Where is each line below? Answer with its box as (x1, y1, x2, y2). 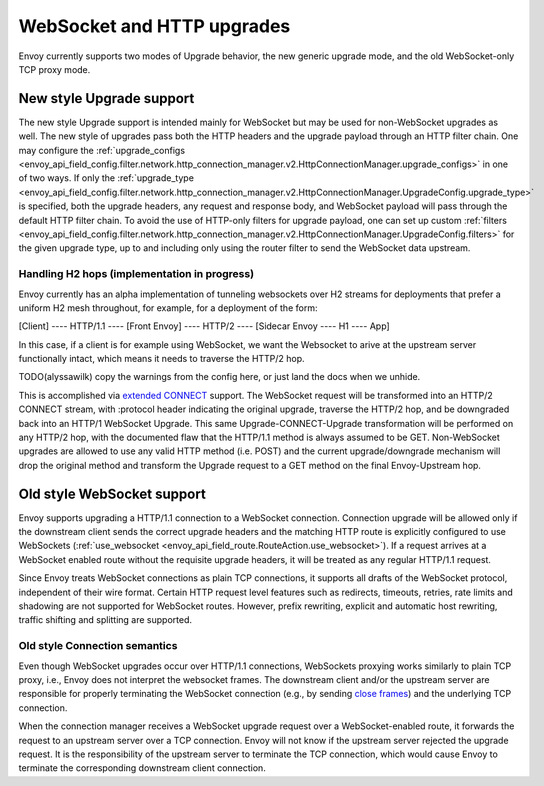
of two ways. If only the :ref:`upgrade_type (18, 172, 195, 184)
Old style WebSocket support (18, 485, 207, 502)
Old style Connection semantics (18, 639, 178, 653)
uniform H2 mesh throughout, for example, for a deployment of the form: (18, 301, 318, 314)
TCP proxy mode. (18, 63, 91, 75)
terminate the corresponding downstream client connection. (18, 762, 267, 774)
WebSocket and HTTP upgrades (18, 15, 291, 37)
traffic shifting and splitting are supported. (18, 614, 193, 626)
